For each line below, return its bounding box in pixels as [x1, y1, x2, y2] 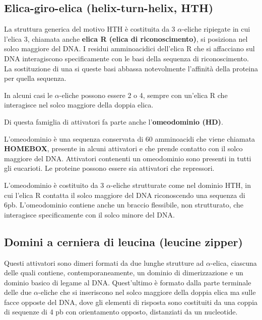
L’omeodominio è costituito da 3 [4, 179, 104, 190]
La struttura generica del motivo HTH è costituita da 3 [4, 24, 175, 34]
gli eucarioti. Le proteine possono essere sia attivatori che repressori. [4, 163, 215, 173]
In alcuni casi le [4, 89, 53, 100]
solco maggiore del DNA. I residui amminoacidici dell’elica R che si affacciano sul [4, 43, 255, 54]
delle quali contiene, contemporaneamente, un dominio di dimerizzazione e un [4, 267, 243, 278]
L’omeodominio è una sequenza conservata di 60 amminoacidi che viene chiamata [4, 133, 255, 144]
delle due [4, 287, 32, 297]
